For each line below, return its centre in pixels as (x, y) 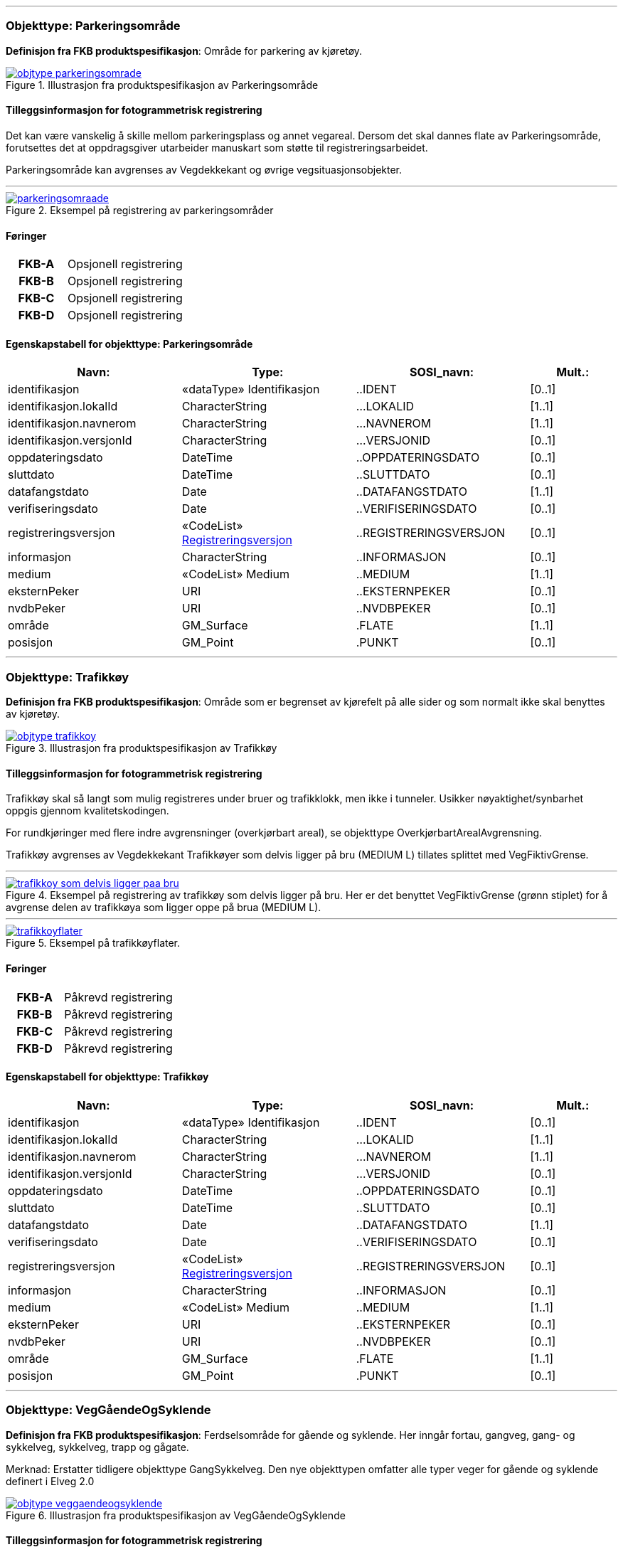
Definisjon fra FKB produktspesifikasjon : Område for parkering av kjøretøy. (184, 51)
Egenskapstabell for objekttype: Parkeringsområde (129, 344)
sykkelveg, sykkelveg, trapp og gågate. (97, 1447)
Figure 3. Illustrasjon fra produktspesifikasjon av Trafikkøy (142, 748)
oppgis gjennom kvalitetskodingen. (87, 811)
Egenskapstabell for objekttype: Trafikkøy (107, 1077)
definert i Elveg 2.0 (50, 1481)
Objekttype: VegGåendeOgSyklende (108, 1410)
